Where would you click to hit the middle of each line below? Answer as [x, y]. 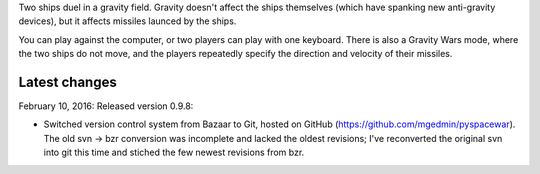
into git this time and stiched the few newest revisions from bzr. [174, 152]
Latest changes [67, 81]
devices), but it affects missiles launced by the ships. [127, 21]
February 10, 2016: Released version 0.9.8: [106, 106]
